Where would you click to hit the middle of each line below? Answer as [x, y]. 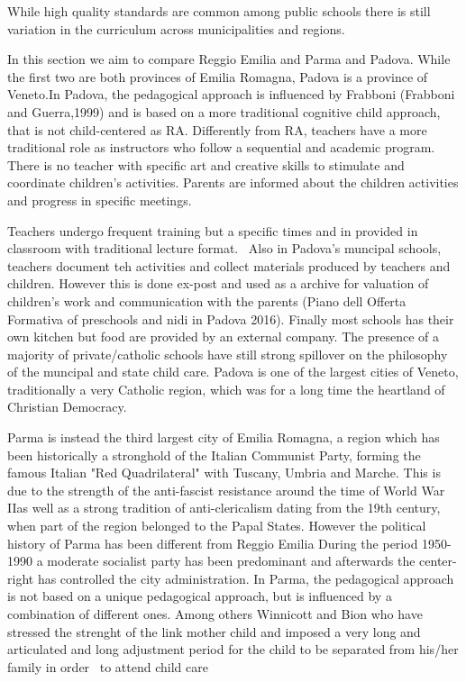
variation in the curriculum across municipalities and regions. [176, 28]
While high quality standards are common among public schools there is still [219, 11]
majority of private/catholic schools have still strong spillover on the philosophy [228, 354]
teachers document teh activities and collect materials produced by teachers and [229, 265]
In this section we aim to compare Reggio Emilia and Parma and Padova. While [229, 59]
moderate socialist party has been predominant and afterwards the [231, 561]
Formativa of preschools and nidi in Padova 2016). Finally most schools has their [231, 318]
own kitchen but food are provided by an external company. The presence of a [223, 336]
